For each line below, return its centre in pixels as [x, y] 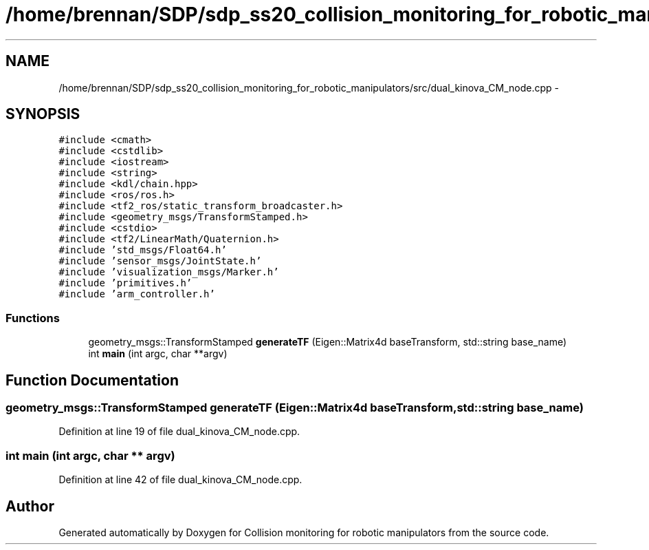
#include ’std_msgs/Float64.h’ [143, 250]
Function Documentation [92, 380]
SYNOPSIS [43, 114]
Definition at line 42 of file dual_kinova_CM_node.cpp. [180, 480]
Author [30, 506]
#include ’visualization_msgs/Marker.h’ [169, 272]
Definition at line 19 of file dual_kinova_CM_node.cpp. [179, 432]
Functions [33, 318]
